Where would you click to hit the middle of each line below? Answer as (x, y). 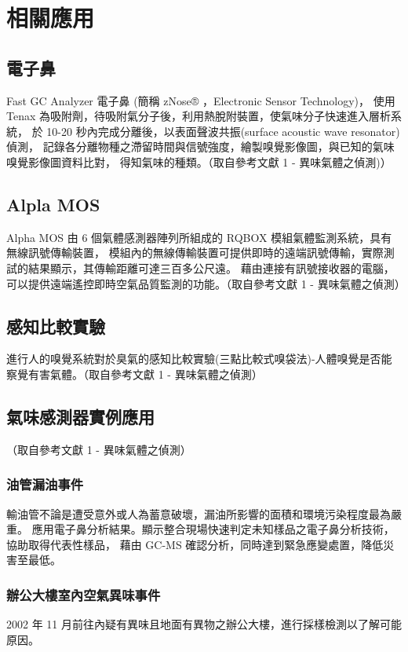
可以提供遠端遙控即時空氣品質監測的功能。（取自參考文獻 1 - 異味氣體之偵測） (206, 283)
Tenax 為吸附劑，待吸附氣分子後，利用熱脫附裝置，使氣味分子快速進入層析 (199, 116)
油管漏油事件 (45, 484)
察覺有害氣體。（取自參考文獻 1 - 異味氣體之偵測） (135, 374)
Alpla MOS (53, 204)
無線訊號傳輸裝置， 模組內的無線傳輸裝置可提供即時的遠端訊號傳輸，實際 (195, 253)
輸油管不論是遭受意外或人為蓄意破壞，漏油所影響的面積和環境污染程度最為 (199, 513)
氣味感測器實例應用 (80, 416)
